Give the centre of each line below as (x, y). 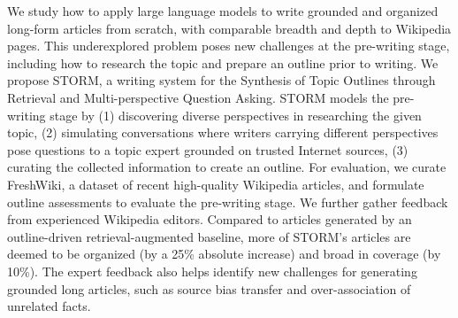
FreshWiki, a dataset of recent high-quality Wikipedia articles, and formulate (216, 184)
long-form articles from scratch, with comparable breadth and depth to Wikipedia (229, 28)
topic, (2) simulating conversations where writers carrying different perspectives (223, 132)
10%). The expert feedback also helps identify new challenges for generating (212, 271)
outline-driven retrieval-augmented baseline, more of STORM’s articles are (209, 236)
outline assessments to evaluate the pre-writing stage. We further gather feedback (228, 202)
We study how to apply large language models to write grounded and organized (223, 11)
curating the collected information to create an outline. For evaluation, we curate (227, 167)
